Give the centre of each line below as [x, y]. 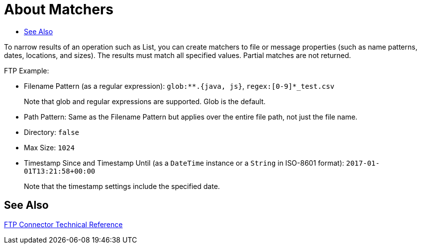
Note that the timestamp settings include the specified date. [122, 186]
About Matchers [59, 9]
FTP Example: [27, 70]
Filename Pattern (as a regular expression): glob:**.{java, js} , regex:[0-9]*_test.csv [179, 86]
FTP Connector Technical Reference [63, 224]
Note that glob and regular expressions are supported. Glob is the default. [145, 101]
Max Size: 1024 [49, 147]
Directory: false [52, 132]
